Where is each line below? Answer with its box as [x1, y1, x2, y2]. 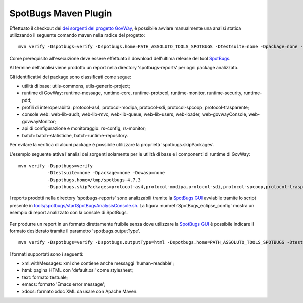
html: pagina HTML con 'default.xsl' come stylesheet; [22, 267, 133, 273]
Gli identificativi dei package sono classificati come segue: [9, 74, 131, 80]
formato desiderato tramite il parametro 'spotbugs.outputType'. [9, 228, 141, 234]
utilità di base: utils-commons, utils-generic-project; [22, 83, 131, 89]
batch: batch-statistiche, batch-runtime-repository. [22, 132, 128, 138]
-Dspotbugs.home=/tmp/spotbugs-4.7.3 [47, 177, 141, 183]
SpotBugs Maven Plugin [9, 8, 112, 19]
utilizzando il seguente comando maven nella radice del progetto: [9, 32, 145, 38]
